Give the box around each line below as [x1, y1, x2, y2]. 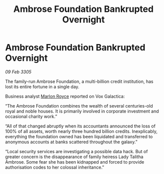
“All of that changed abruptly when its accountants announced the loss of [5, 123, 156, 129]
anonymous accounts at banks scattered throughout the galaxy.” [5, 139, 138, 145]
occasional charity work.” [5, 113, 57, 119]
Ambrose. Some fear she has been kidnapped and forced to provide [5, 159, 145, 165]
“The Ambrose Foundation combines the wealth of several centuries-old [5, 103, 153, 109]
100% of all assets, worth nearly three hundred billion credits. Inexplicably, [5, 128, 158, 134]
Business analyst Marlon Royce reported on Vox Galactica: [5, 93, 125, 99]
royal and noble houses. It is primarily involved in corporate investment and [5, 108, 159, 114]
